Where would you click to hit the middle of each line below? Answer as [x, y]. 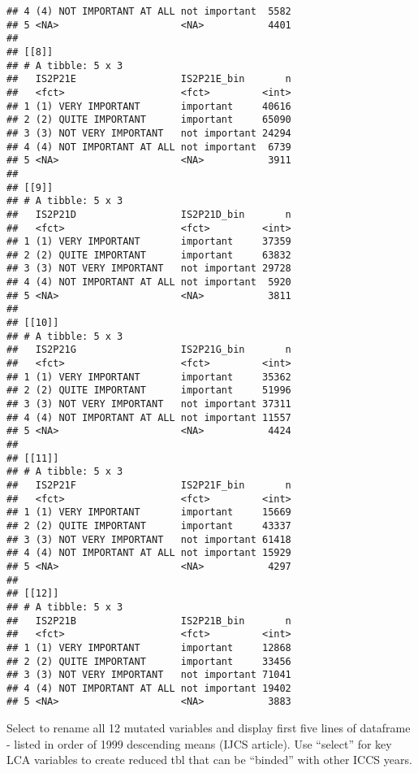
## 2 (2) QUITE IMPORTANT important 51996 [149, 391]
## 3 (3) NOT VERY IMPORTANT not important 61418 [149, 539]
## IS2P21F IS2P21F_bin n [149, 485]
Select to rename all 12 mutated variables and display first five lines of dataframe [209, 728]
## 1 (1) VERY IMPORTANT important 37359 [149, 242]
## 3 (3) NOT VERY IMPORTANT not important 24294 [149, 133]
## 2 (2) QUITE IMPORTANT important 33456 [149, 661]
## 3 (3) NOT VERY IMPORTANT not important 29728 [149, 269]
